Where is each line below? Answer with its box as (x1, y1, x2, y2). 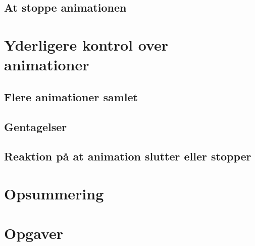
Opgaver (4, 223, 64, 243)
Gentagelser (4, 118, 67, 134)
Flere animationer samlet (4, 89, 138, 104)
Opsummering (4, 183, 104, 203)
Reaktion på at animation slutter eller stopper (4, 148, 251, 164)
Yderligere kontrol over (4, 34, 169, 55)
